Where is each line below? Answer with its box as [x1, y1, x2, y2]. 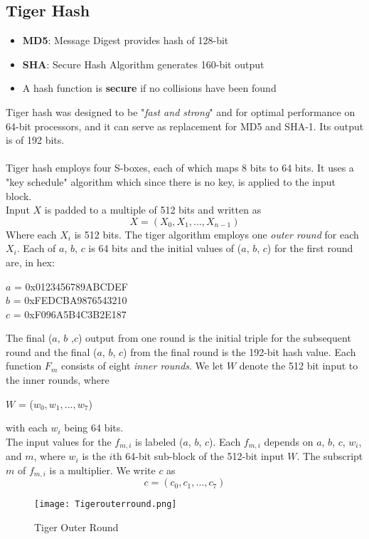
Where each [6, 226, 57, 241]
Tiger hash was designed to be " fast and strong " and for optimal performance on [6, 104, 355, 119]
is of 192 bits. [6, 132, 65, 147]
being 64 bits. [64, 420, 124, 435]
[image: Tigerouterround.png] [34, 499, 177, 510]
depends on [264, 434, 314, 449]
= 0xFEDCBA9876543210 [13, 293, 127, 308]
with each [6, 420, 48, 435]
